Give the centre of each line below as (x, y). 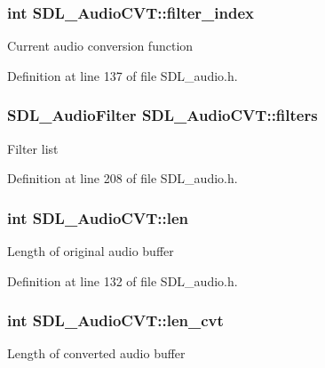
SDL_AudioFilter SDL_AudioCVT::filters (162, 115)
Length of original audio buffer (91, 251)
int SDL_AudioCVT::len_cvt (115, 320)
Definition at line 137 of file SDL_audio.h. (123, 75)
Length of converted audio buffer (96, 353)
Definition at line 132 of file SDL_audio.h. (123, 280)
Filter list (33, 148)
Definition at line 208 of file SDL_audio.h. (123, 178)
